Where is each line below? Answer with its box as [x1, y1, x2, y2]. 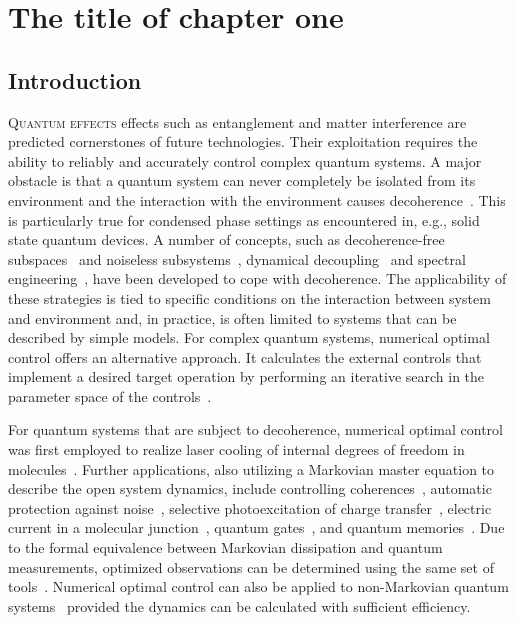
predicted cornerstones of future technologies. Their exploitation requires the [8, 131, 478, 152]
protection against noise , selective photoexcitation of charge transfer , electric [8, 497, 492, 518]
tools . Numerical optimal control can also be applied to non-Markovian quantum [8, 576, 509, 597]
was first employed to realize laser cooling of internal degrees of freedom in [8, 439, 465, 460]
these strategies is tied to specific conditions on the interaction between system [8, 287, 491, 308]
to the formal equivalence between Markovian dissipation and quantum [8, 537, 443, 558]
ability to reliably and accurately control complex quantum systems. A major [8, 150, 482, 171]
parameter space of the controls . [8, 385, 212, 406]
